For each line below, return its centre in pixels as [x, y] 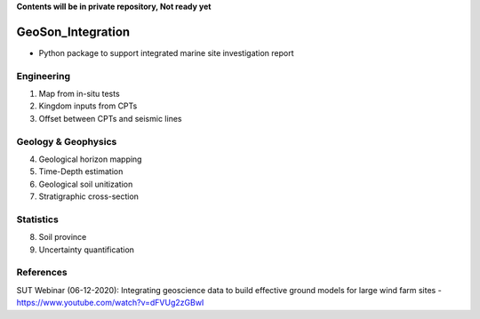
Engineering [44, 76]
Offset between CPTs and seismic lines [110, 118]
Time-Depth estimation [81, 171]
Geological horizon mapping [90, 159]
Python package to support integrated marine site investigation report [166, 52]
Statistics [38, 219]
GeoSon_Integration [73, 32]
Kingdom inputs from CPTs [88, 106]
